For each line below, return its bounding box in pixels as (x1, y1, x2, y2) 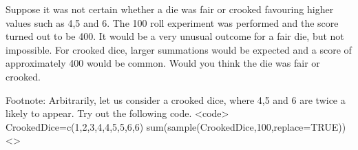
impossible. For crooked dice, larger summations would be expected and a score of (6, 42, 352, 56)
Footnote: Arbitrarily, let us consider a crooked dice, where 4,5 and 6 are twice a (6, 92, 346, 107)
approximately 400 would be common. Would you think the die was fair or (6, 56, 320, 70)
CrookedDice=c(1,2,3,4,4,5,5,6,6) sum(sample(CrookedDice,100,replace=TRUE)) (6, 119, 346, 133)
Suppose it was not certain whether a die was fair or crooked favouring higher (6, 2, 334, 16)
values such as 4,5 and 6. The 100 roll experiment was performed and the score (6, 15, 339, 30)
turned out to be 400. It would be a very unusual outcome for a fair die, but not (6, 29, 344, 43)
